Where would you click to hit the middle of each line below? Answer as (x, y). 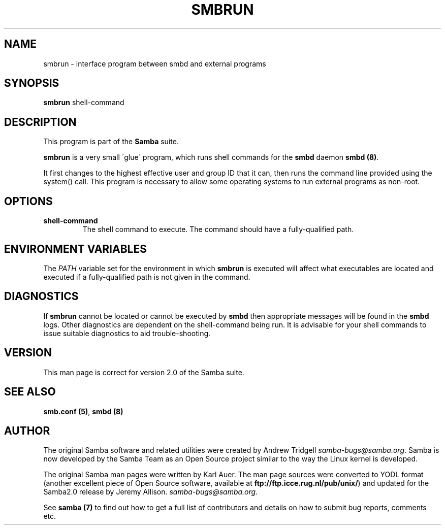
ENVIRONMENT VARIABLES (75, 249)
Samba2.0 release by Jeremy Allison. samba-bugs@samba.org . (151, 492)
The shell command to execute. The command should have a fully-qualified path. (218, 229)
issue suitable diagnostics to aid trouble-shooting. (127, 333)
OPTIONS (28, 201)
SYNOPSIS (32, 83)
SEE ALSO (30, 392)
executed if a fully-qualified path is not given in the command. (147, 277)
